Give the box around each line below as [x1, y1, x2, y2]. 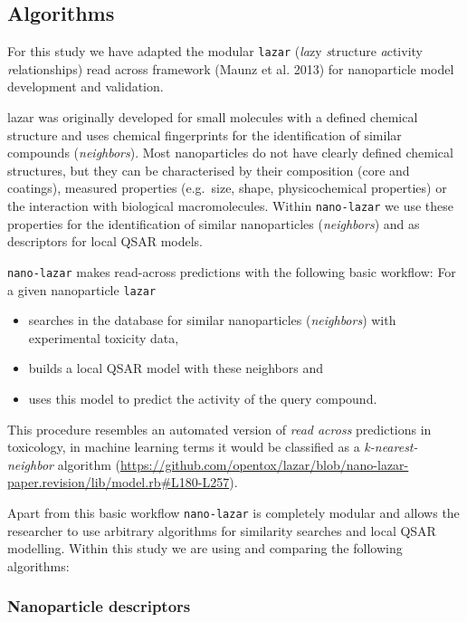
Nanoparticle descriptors [7, 595, 191, 617]
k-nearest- [364, 437, 418, 456]
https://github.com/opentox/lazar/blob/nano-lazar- [119, 455, 409, 474]
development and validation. [7, 77, 164, 96]
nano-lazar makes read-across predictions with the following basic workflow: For [7, 262, 456, 281]
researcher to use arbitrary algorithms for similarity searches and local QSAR [7, 521, 436, 540]
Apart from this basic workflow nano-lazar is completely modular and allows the [7, 502, 460, 522]
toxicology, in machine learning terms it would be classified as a [7, 437, 360, 456]
